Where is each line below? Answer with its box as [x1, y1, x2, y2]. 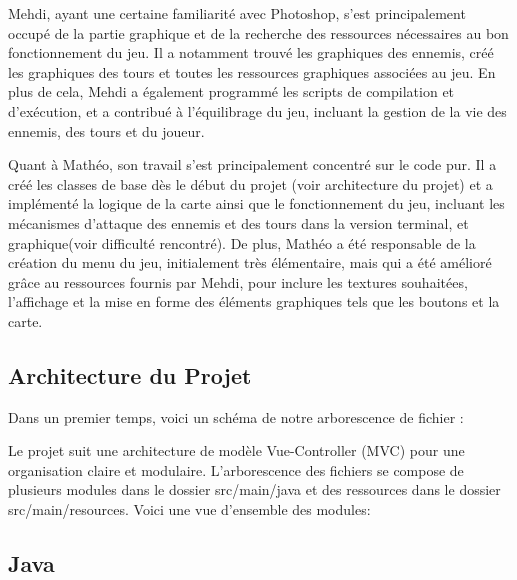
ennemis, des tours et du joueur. [8, 120, 205, 141]
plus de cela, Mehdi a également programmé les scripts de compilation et [8, 81, 455, 102]
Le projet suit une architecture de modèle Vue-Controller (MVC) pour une [8, 440, 465, 461]
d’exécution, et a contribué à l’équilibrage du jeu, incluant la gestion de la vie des [8, 100, 507, 121]
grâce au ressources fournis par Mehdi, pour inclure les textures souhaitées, [8, 271, 468, 292]
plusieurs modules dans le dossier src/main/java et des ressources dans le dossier [8, 479, 501, 500]
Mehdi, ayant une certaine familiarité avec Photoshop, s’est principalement [8, 3, 466, 23]
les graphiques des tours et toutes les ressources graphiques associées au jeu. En [8, 61, 496, 82]
